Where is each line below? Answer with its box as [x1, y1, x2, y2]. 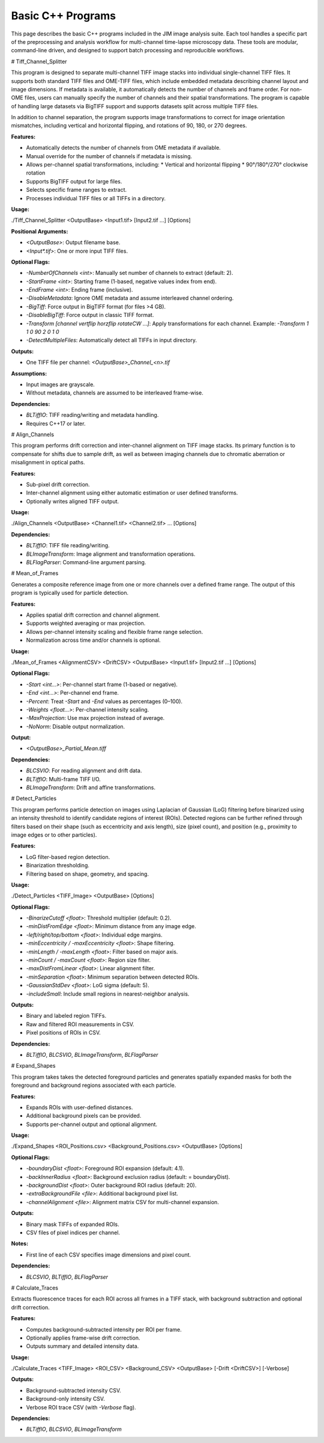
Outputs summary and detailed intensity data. [26, 1343, 139, 1350]
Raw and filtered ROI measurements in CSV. [26, 1020, 134, 1028]
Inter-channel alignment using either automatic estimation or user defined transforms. [26, 489, 238, 496]
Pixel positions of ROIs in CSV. [26, 1029, 101, 1036]
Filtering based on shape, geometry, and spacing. [26, 870, 149, 878]
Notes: [11, 1240, 29, 1248]
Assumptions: [11, 370, 47, 377]
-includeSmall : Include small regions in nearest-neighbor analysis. [26, 990, 190, 997]
